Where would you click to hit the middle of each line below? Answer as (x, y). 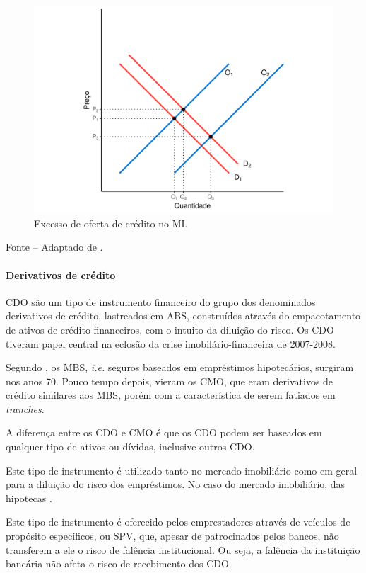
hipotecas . (29, 498)
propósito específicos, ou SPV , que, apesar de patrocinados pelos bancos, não (172, 536)
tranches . (25, 408)
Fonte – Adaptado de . (54, 247)
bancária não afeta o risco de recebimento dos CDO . (119, 563)
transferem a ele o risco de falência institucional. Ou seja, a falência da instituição (183, 549)
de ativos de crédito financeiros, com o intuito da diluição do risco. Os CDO (170, 329)
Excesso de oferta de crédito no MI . (111, 223)
